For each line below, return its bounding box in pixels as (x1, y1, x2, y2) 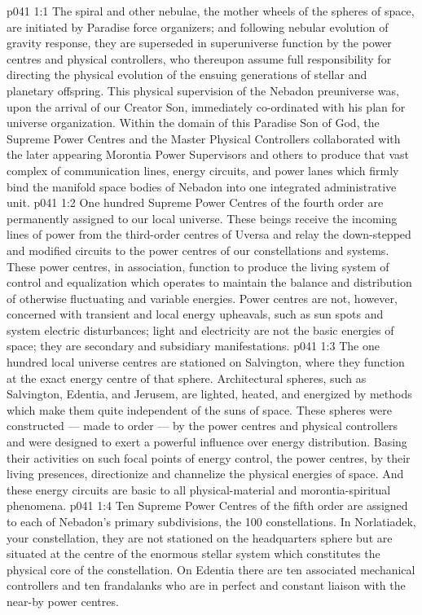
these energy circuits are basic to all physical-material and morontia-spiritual (7, 481, 391, 498)
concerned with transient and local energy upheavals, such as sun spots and (7, 305, 384, 323)
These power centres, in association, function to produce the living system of (7, 257, 389, 275)
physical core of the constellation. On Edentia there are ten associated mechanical (7, 560, 415, 578)
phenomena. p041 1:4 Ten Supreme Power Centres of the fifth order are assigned (7, 497, 408, 514)
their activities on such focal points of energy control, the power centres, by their (7, 449, 411, 466)
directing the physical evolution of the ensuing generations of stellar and (7, 66, 367, 83)
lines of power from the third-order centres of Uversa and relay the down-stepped (7, 226, 411, 243)
